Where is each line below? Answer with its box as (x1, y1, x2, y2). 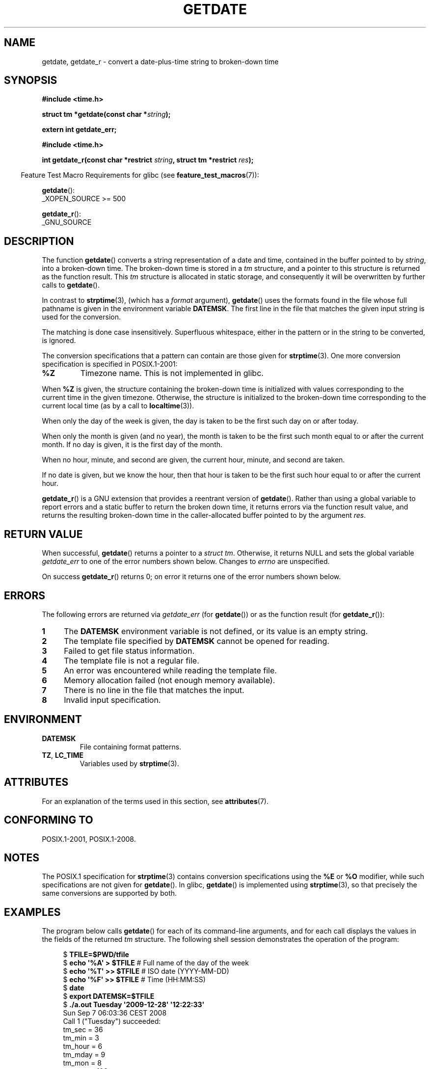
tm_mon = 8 (63, 1059, 102, 1068)
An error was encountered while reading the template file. (64, 665, 277, 675)
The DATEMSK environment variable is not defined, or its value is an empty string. (64, 626, 368, 636)
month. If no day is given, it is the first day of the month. (42, 440, 223, 449)
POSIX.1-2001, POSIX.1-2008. (42, 834, 136, 843)
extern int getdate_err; (42, 125, 117, 134)
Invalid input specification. (64, 695, 161, 705)
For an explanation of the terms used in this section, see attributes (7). (42, 797, 269, 805)
